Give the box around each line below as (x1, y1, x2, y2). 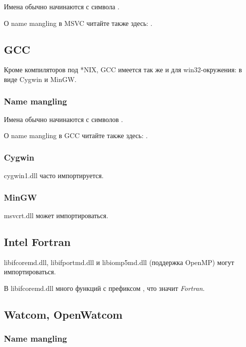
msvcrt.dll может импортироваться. (4, 210, 109, 221)
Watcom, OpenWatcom (4, 306, 123, 322)
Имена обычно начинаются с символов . (4, 114, 123, 124)
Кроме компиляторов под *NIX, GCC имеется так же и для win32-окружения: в (4, 64, 242, 75)
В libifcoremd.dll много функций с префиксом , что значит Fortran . (4, 283, 205, 293)
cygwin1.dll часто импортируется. (4, 170, 104, 181)
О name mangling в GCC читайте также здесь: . (4, 130, 148, 141)
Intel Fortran (4, 234, 71, 249)
